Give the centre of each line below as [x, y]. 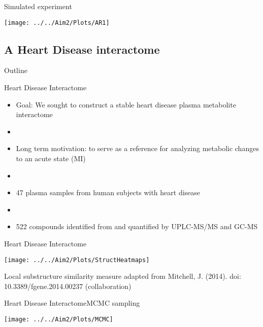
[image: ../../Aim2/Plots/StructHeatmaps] [77, 260]
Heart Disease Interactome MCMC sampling [72, 303]
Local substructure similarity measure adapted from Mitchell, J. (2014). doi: [123, 276]
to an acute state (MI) [51, 158]
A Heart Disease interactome [82, 49]
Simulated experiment [38, 6]
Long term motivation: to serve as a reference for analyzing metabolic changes [137, 148]
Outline [16, 70]
